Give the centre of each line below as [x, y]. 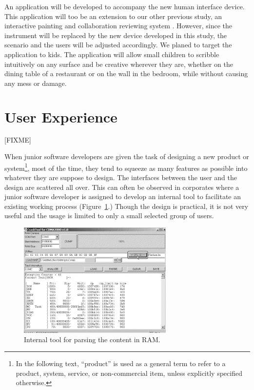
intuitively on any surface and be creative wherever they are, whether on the [119, 64]
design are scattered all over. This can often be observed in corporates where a [122, 187]
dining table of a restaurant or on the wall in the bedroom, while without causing [126, 73]
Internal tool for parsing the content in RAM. [92, 339]
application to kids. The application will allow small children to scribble [112, 54]
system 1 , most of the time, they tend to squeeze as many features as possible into [126, 167]
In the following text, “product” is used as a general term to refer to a [121, 363]
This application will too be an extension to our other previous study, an [113, 16]
